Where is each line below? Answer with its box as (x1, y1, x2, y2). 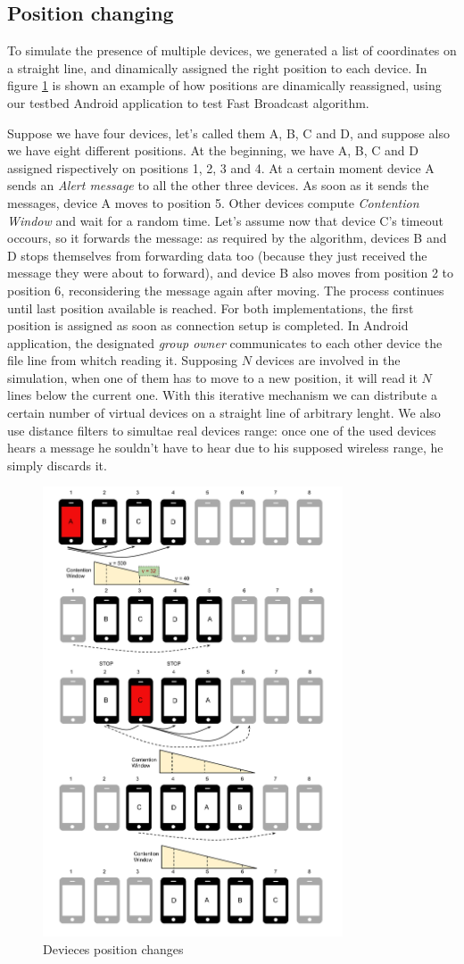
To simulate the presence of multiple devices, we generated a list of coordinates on (7, 41, 457, 60)
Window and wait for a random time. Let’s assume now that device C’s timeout (7, 211, 443, 229)
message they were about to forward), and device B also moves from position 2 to (7, 263, 454, 282)
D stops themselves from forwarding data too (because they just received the (7, 245, 427, 264)
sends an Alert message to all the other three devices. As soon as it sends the (7, 176, 429, 195)
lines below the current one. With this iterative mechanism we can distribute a (7, 386, 437, 404)
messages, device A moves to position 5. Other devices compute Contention (7, 193, 419, 212)
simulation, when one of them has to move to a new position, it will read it (7, 368, 418, 386)
